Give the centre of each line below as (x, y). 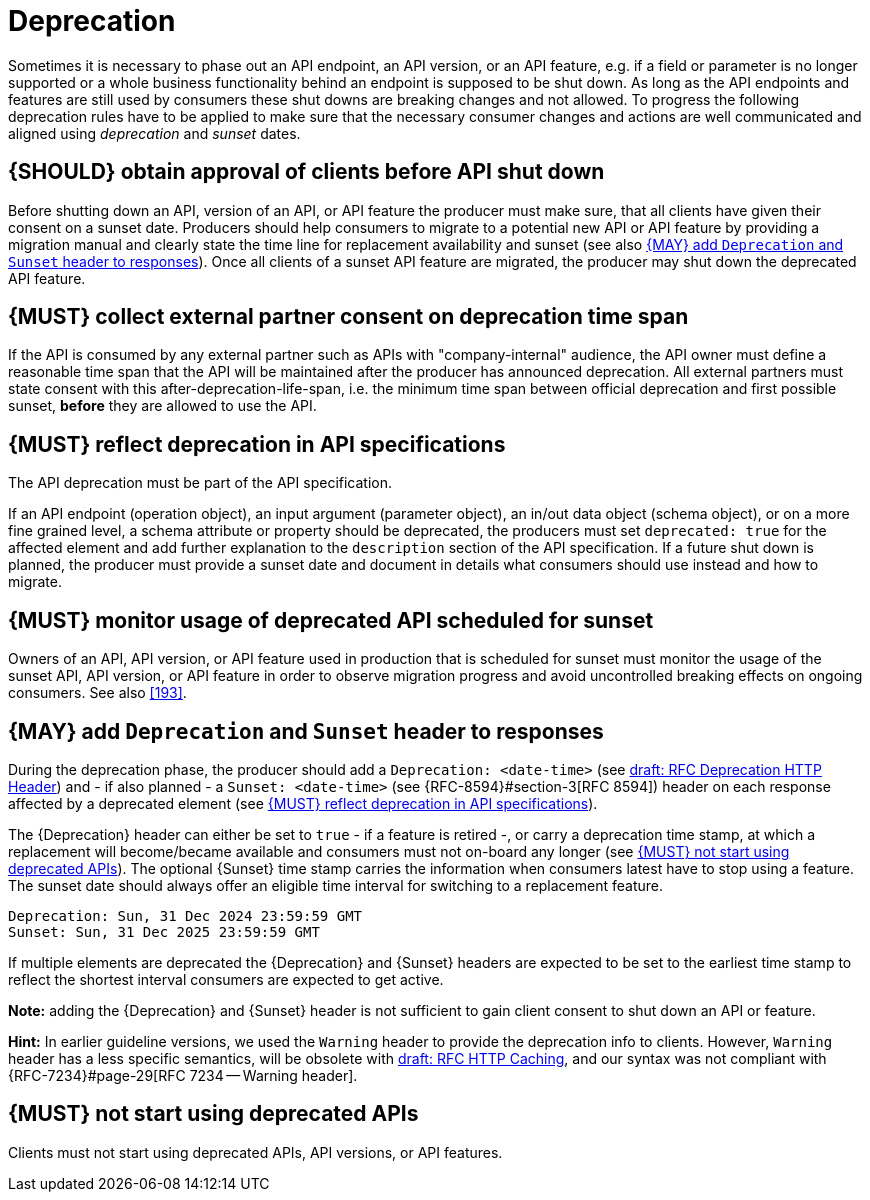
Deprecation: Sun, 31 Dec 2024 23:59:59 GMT (185, 915)
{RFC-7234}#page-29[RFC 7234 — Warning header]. (183, 1075)
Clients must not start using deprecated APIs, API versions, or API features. (255, 1152)
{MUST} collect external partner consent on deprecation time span (348, 317)
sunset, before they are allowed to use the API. (162, 406)
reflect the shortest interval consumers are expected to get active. (226, 979)
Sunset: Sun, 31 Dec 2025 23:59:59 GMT (164, 931)
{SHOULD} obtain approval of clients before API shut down (306, 172)
